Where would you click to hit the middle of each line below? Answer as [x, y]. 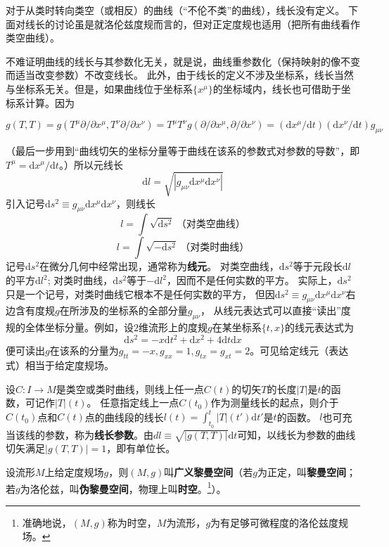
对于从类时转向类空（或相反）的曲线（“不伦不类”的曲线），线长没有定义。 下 [182, 10]
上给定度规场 [74, 472]
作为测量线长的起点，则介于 [275, 403]
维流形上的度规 [173, 327]
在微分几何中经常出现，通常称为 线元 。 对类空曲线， [159, 266]
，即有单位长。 [141, 448]
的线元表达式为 [319, 327]
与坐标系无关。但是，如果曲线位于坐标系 [99, 88]
